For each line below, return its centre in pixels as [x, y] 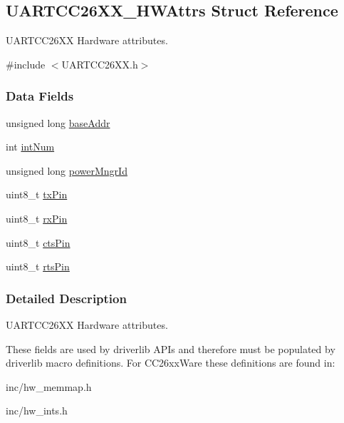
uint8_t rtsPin [38, 266]
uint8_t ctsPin [38, 242]
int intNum [30, 147]
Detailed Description [66, 298]
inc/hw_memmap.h [49, 386]
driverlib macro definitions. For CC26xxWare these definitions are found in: [171, 363]
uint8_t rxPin [37, 218]
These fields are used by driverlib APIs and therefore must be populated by [171, 348]
